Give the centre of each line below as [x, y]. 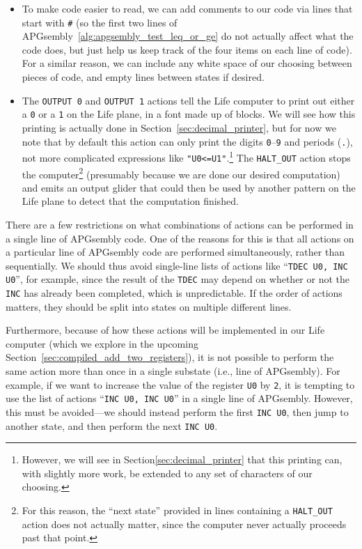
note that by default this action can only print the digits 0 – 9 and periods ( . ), [187, 141]
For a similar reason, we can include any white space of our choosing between [187, 63]
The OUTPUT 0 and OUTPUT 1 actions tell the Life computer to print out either [188, 100]
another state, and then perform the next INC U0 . [112, 425]
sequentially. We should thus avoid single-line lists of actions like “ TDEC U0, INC [177, 265]
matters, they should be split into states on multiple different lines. [149, 306]
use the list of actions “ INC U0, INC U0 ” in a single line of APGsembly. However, [179, 398]
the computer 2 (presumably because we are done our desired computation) [181, 173]
